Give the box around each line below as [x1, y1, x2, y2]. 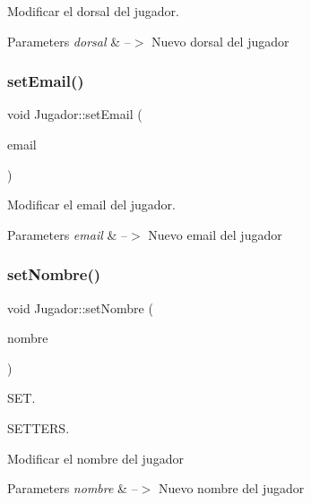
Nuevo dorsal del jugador [151, 31, 289, 50]
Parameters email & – [7, 225, 128, 243]
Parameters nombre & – [7, 479, 138, 498]
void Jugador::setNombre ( [7, 298, 153, 317]
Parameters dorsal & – [7, 31, 131, 50]
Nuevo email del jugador [148, 225, 282, 243]
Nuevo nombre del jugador [158, 479, 305, 498]
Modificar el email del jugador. [7, 195, 176, 214]
